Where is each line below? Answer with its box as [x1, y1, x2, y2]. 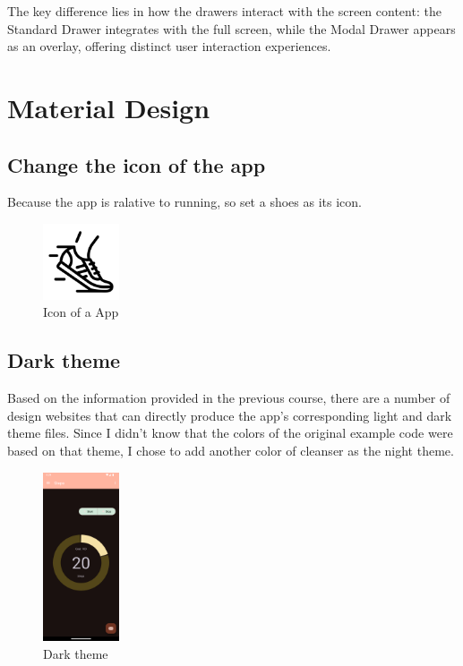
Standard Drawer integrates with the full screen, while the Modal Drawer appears [7, 19, 456, 38]
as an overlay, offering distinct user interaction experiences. [7, 37, 331, 55]
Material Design [7, 89, 210, 125]
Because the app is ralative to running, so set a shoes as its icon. [7, 192, 362, 211]
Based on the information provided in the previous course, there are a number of [7, 388, 450, 407]
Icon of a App [43, 303, 119, 321]
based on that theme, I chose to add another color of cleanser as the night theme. [7, 440, 454, 459]
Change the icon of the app [7, 150, 266, 178]
